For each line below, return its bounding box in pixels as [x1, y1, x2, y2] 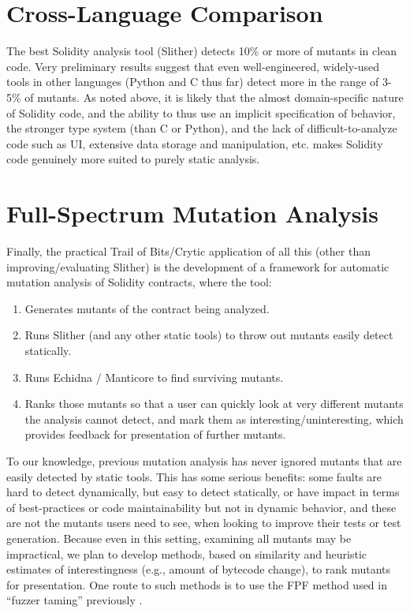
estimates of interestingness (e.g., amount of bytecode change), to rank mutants [6, 561, 391, 577]
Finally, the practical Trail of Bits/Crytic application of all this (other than [6, 243, 371, 259]
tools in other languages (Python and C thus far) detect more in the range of [6, 73, 379, 90]
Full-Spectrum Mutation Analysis [6, 197, 378, 230]
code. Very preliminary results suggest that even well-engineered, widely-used [6, 58, 380, 74]
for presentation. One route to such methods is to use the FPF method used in [6, 576, 387, 592]
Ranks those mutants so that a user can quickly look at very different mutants [24, 395, 404, 412]
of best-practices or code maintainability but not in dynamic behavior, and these [6, 499, 397, 515]
